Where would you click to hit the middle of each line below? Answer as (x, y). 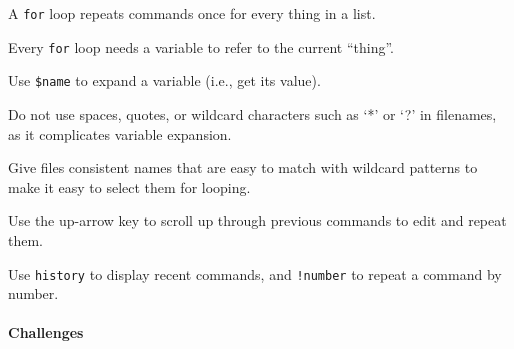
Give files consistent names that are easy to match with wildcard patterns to (243, 167)
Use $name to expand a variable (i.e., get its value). (164, 80)
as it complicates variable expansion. (120, 133)
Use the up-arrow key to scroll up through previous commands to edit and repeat (257, 220)
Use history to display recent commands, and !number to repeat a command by (255, 273)
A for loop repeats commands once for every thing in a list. (192, 13)
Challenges (46, 332)
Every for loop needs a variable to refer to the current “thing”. (201, 46)
